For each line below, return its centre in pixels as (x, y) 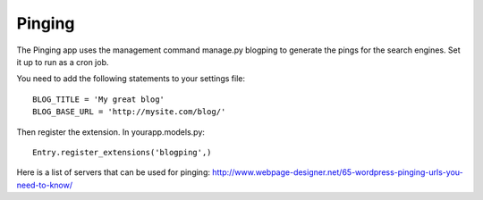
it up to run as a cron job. (63, 62)
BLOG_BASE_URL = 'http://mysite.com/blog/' (129, 112)
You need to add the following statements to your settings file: (131, 79)
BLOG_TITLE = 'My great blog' (99, 99)
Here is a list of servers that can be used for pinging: (113, 172)
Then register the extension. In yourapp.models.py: (111, 132)
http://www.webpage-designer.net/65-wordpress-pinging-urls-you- (338, 172)
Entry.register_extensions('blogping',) (122, 152)
